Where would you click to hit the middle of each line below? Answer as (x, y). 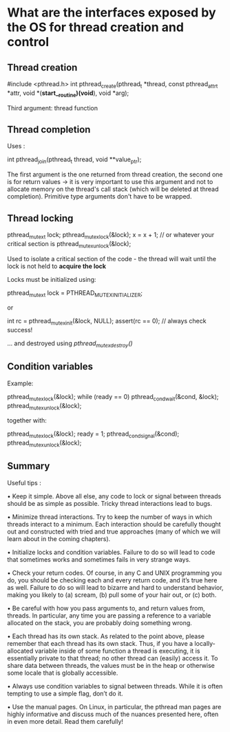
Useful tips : (24, 482)
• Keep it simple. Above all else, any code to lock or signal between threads (114, 496)
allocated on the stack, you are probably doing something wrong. (100, 622)
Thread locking (40, 218)
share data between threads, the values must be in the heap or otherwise (111, 665)
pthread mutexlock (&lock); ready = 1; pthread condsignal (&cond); (93, 435)
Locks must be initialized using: (52, 279)
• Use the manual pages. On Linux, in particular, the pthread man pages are (114, 706)
